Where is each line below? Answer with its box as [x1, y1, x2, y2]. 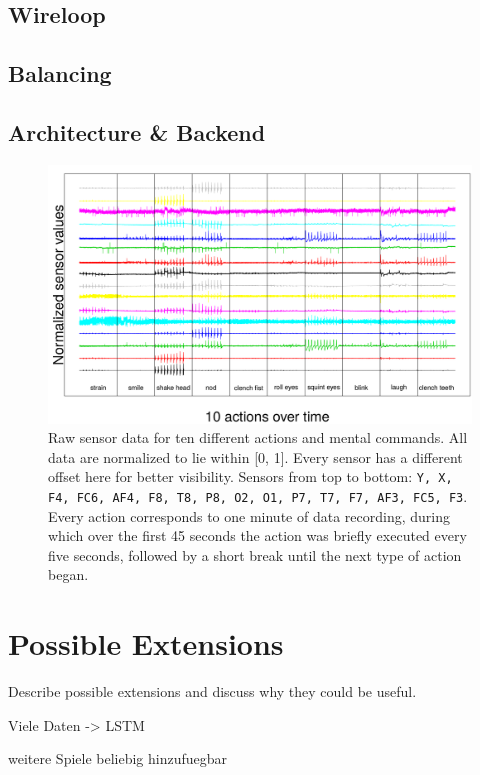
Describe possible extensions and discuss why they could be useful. [8, 681, 417, 702]
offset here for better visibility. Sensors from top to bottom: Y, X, [48, 466, 453, 487]
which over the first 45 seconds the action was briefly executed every [48, 525, 467, 546]
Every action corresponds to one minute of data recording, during [48, 505, 450, 526]
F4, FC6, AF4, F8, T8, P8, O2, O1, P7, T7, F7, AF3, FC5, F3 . [48, 485, 468, 506]
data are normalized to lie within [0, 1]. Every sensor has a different [48, 446, 463, 467]
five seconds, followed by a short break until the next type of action [48, 544, 462, 565]
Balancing [8, 58, 112, 89]
